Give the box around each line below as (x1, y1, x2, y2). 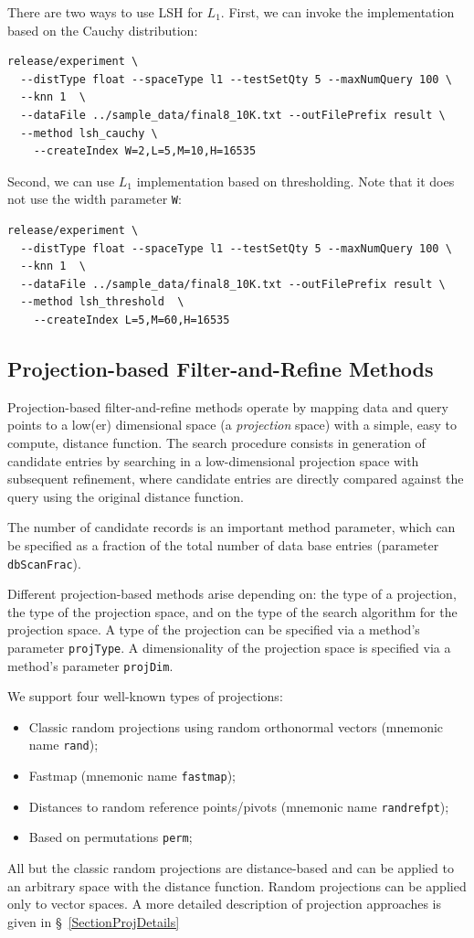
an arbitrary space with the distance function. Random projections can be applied (7, 876, 467, 895)
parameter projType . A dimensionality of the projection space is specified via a (7, 637, 451, 656)
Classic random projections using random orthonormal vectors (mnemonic (28, 717, 444, 736)
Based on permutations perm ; (28, 827, 193, 847)
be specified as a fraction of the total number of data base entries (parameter (7, 535, 439, 554)
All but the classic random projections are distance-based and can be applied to (7, 858, 454, 878)
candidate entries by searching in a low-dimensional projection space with (7, 451, 419, 470)
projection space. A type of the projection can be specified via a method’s (7, 620, 420, 639)
